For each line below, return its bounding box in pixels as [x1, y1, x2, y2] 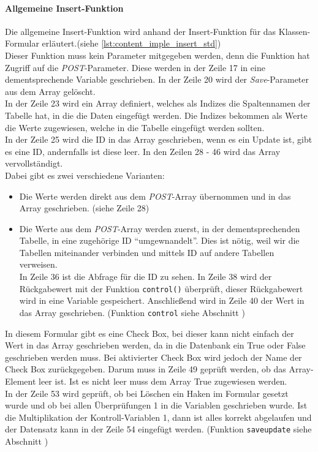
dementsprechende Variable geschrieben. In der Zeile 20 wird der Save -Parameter [5, 73, 309, 86]
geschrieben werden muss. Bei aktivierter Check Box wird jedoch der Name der [5, 350, 302, 363]
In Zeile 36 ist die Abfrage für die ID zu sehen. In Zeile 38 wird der [19, 270, 272, 283]
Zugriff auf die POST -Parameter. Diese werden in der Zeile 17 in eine [5, 61, 265, 73]
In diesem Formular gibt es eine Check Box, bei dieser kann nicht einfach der [5, 326, 294, 339]
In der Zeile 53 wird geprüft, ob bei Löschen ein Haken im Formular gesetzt [5, 386, 289, 399]
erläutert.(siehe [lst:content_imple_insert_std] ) [42, 37, 221, 50]
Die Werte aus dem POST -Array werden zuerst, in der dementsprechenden [19, 222, 300, 235]
